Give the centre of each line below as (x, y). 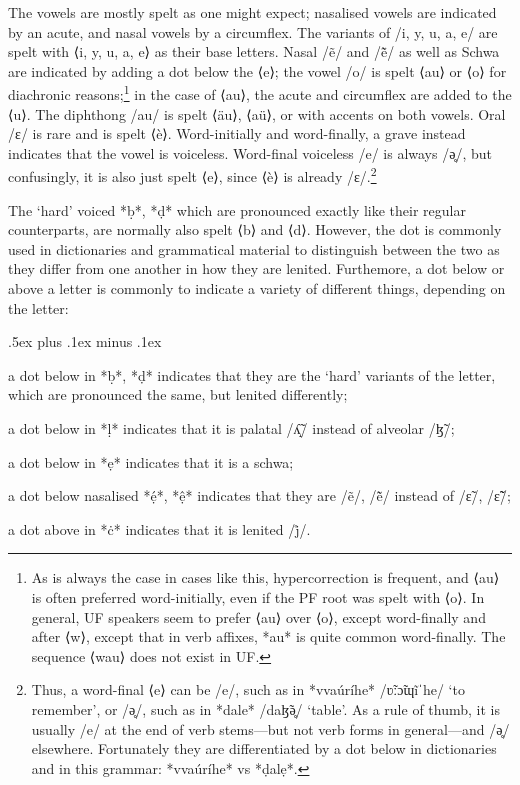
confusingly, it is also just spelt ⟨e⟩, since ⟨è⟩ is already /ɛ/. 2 (192, 175)
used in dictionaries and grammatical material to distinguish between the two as (254, 248)
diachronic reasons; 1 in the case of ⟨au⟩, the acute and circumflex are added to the (260, 93)
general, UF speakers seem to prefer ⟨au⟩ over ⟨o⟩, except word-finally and (258, 616)
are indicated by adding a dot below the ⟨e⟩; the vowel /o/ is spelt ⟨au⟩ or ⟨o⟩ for (257, 70)
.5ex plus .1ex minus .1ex (85, 341)
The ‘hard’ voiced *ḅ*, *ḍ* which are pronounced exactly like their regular (237, 209)
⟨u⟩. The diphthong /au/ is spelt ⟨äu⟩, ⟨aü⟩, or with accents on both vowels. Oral (257, 113)
